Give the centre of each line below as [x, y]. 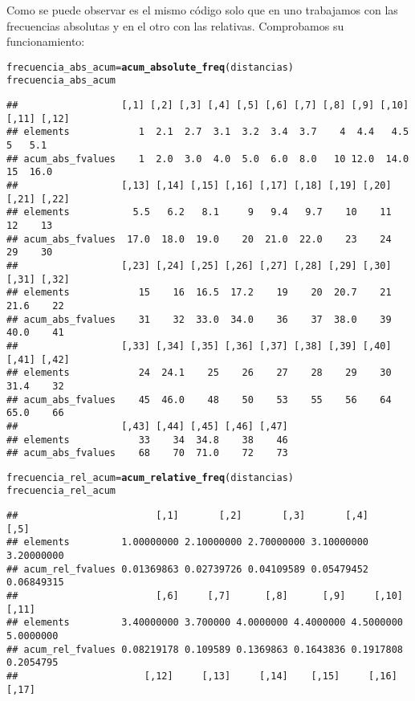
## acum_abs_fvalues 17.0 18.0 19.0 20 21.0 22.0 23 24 [199, 239]
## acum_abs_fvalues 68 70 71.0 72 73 [147, 453]
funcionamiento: [46, 41]
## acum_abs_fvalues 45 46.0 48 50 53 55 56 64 [199, 399]
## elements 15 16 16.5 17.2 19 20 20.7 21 [199, 293]
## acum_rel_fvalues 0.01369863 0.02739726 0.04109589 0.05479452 [188, 569]
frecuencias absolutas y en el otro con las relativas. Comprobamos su [175, 25]
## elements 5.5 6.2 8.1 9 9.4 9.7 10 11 [199, 212]
